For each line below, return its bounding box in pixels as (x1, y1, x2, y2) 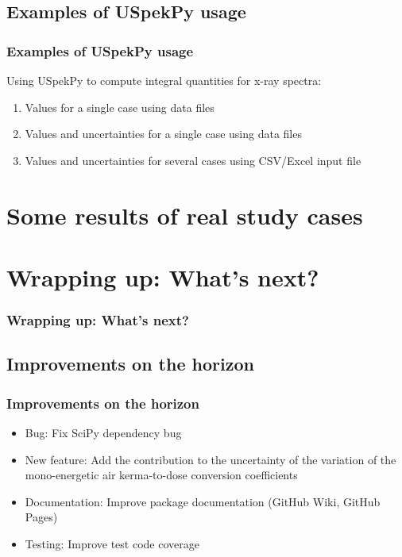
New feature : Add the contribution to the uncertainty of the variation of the (25, 451, 396, 467)
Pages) (25, 509, 58, 525)
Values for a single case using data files (25, 98, 215, 115)
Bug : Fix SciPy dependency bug (25, 424, 182, 440)
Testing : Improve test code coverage (25, 535, 199, 551)
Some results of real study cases (6, 198, 363, 231)
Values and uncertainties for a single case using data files (25, 125, 302, 142)
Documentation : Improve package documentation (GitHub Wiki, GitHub (25, 493, 381, 509)
